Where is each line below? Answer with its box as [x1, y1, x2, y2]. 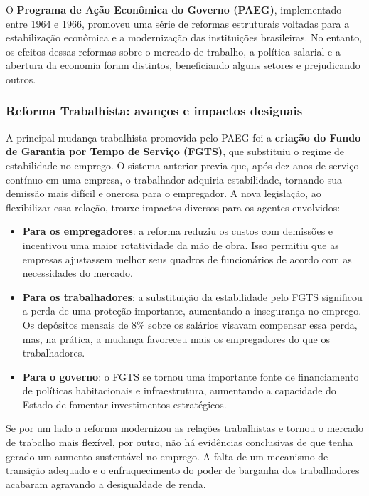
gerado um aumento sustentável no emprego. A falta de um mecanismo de [6, 448, 328, 463]
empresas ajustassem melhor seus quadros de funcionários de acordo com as [22, 251, 352, 266]
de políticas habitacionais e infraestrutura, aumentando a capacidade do [22, 383, 336, 398]
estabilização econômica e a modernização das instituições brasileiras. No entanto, [6, 30, 363, 45]
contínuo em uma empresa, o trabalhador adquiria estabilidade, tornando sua [6, 172, 342, 186]
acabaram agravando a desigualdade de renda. [6, 476, 206, 491]
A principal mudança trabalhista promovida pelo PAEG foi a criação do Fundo [6, 130, 361, 144]
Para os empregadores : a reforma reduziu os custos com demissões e [22, 223, 333, 238]
